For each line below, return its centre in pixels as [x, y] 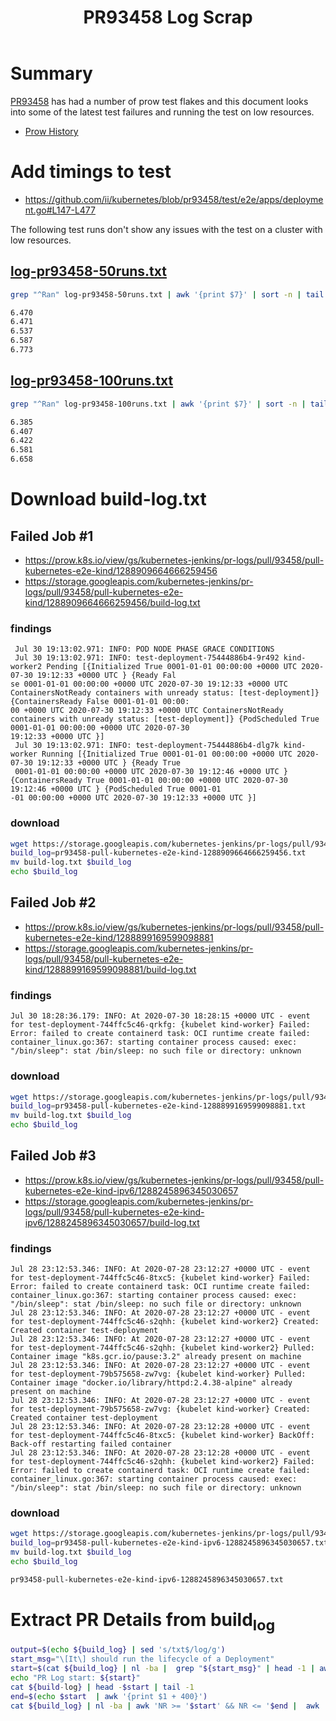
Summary [51, 73]
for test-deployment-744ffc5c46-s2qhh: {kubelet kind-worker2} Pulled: [162, 1348]
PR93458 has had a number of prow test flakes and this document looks [159, 101]
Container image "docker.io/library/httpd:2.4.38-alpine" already [151, 1383]
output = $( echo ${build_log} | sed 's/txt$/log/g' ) [118, 1650]
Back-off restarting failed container [91, 1444]
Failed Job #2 [53, 902]
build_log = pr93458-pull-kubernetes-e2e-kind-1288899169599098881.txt [158, 1106]
